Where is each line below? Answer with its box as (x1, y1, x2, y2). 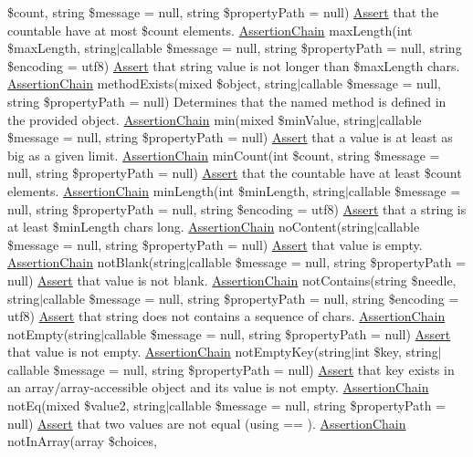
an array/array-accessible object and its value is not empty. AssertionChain (7, 378, 429, 397)
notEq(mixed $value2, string (7, 396, 166, 415)
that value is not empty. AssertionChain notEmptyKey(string (7, 342, 352, 361)
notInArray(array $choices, (7, 431, 157, 451)
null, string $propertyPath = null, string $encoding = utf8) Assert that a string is (7, 199, 467, 218)
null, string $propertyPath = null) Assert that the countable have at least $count (7, 163, 462, 182)
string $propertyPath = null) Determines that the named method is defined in (7, 91, 447, 110)
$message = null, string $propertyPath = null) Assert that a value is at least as (7, 128, 453, 147)
